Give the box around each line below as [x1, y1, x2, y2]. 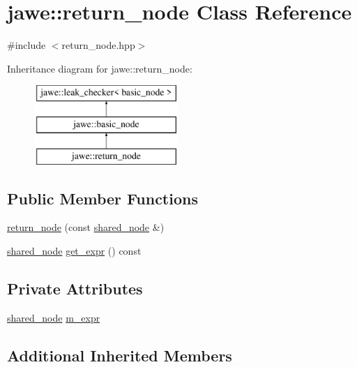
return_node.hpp [61, 38, 135, 52]
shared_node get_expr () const [7, 244, 142, 258]
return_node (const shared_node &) [7, 220, 165, 234]
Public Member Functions [7, 187, 198, 209]
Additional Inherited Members [7, 344, 232, 366]
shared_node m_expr [7, 310, 100, 324]
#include [7, 38, 46, 52]
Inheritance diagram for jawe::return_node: [7, 61, 192, 75]
